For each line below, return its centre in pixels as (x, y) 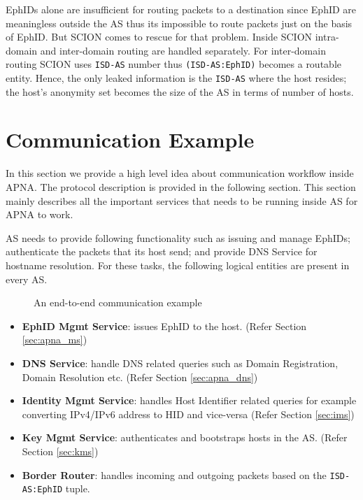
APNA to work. (40, 214)
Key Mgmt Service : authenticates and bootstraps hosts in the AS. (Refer (185, 437)
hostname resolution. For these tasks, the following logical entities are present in (178, 265)
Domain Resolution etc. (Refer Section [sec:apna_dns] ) (140, 377)
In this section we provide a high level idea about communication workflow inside (180, 173)
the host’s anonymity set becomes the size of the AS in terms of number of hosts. (180, 91)
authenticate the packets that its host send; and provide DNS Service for (162, 251)
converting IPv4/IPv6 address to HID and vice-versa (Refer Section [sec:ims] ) (188, 414)
